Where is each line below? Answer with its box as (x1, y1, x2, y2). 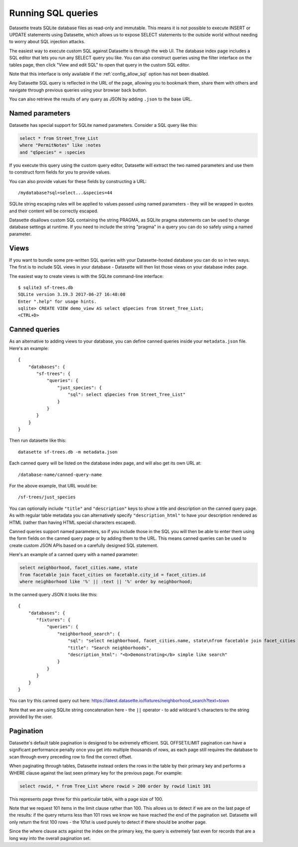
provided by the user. (9, 714, 53, 720)
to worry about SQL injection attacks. (9, 39, 85, 45)
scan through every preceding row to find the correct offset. (9, 753, 133, 759)
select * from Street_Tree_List (19, 135, 99, 141)
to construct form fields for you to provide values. (9, 169, 111, 175)
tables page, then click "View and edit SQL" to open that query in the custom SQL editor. (9, 62, 190, 68)
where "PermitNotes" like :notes (19, 142, 101, 148)
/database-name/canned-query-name (18, 471, 102, 477)
